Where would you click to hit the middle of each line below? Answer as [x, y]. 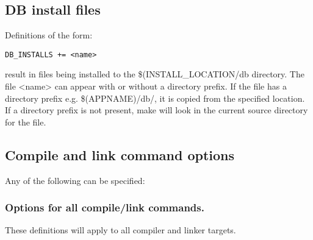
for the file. [26, 122]
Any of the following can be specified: [75, 180]
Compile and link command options [120, 154]
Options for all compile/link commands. [105, 207]
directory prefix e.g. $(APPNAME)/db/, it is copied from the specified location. [155, 98]
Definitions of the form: [49, 35]
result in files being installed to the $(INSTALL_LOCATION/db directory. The [155, 74]
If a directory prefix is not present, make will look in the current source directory [156, 110]
